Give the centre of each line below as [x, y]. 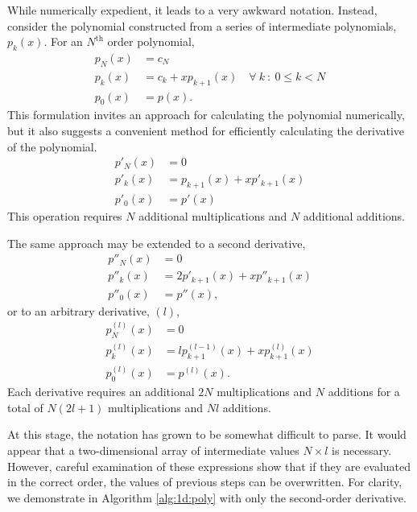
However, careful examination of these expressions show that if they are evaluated [209, 466]
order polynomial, [151, 41]
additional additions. [354, 216]
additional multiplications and [213, 216]
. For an [63, 41]
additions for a [364, 392]
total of [25, 407]
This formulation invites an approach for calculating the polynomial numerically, [206, 115]
